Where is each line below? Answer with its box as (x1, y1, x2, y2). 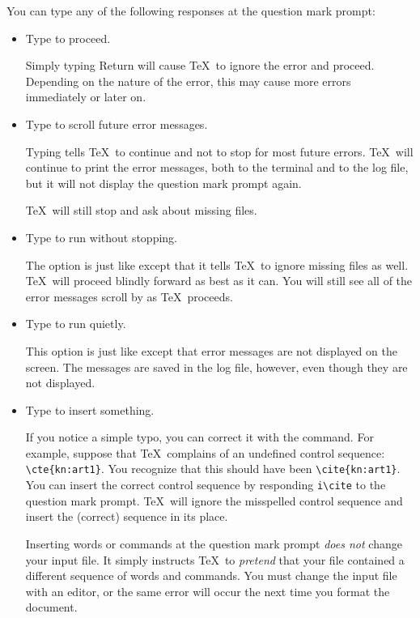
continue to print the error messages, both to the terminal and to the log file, (25, 159, 409, 176)
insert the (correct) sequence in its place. (25, 508, 228, 525)
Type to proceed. (25, 29, 111, 46)
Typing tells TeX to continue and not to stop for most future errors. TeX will (25, 143, 414, 160)
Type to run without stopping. (25, 228, 178, 245)
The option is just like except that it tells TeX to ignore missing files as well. (25, 256, 409, 273)
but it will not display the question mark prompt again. (25, 174, 302, 191)
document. (25, 599, 78, 616)
